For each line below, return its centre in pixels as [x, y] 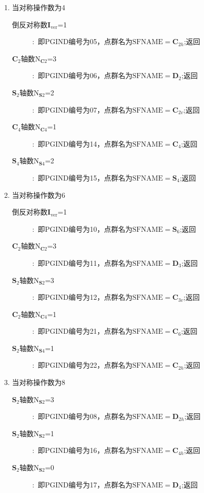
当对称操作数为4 [38, 7]
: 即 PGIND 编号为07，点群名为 [82, 109]
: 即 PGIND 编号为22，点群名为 [82, 365]
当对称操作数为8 [38, 382]
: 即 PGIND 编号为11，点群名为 [82, 262]
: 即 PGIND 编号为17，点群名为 [82, 484]
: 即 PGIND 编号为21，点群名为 [82, 331]
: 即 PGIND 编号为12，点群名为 [82, 297]
